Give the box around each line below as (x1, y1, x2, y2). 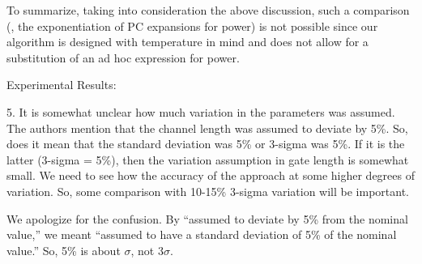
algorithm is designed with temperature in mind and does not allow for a (6, 33, 369, 50)
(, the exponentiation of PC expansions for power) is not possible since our (6, 17, 378, 34)
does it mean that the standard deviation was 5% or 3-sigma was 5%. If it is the (6, 135, 405, 152)
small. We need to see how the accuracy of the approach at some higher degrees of (6, 167, 415, 184)
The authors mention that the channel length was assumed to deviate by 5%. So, (6, 119, 408, 136)
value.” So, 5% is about (6, 241, 121, 258)
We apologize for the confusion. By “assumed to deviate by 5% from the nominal (6, 210, 408, 227)
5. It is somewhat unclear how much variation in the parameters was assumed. (6, 103, 395, 120)
